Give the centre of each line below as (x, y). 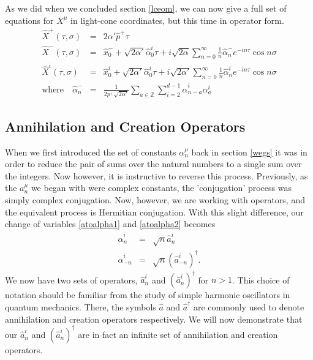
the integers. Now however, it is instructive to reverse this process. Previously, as (156, 175)
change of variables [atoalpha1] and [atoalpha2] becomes (110, 224)
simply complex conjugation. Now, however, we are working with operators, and (155, 200)
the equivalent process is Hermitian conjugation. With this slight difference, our (154, 212)
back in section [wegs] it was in (249, 152)
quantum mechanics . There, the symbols (81, 306)
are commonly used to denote (249, 306)
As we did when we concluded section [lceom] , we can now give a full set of (146, 8)
